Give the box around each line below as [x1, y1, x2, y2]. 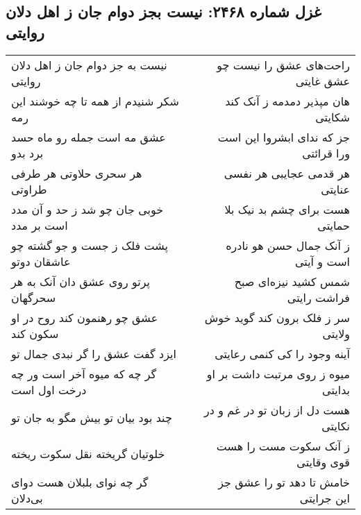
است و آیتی [294, 253, 350, 269]
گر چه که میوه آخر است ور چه [11, 365, 157, 382]
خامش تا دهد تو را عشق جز [218, 473, 350, 490]
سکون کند [11, 325, 59, 341]
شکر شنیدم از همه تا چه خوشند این [11, 92, 179, 109]
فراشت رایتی [287, 289, 350, 305]
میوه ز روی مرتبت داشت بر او [206, 365, 350, 382]
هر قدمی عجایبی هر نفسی [224, 164, 350, 181]
